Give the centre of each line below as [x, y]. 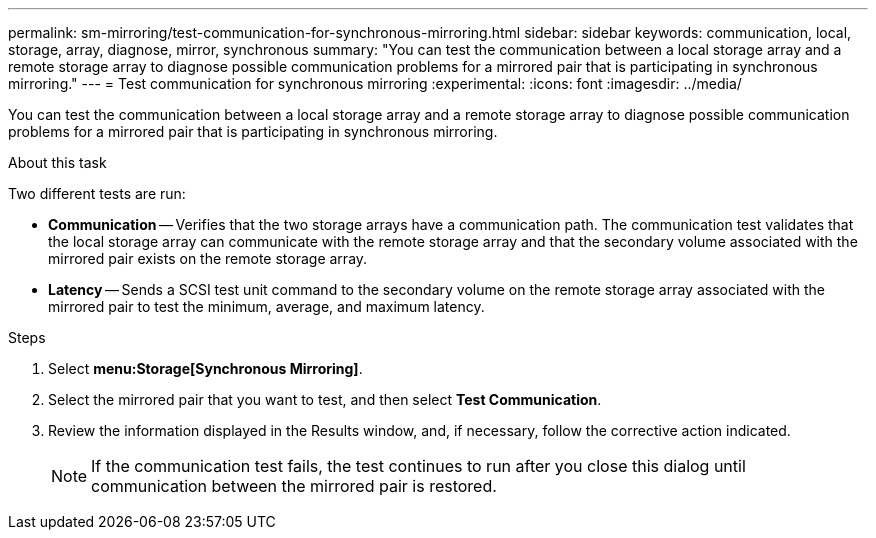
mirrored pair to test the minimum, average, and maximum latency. [266, 306]
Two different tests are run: [97, 193]
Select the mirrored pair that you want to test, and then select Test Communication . [325, 399]
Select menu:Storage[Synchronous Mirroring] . [205, 368]
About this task [57, 162]
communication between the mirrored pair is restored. [294, 486]
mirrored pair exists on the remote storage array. [208, 258]
